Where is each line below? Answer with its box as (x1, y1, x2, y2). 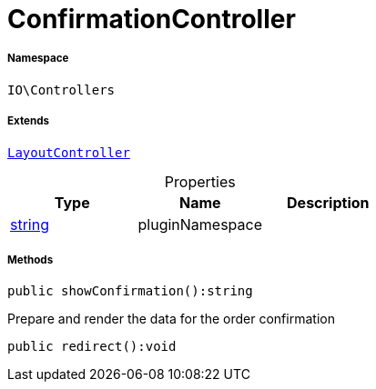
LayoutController (7, 145, 130, 160)
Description (287, 193, 370, 212)
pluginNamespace (137, 214, 263, 234)
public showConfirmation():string (7, 284, 253, 299)
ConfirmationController (7, 4, 296, 35)
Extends (7, 115, 50, 128)
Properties (164, 172, 236, 191)
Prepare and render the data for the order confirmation (7, 311, 335, 327)
